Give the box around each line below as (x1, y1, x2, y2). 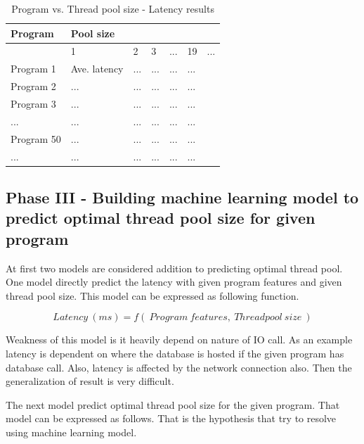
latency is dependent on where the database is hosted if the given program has (6, 345, 344, 360)
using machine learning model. (6, 424, 137, 439)
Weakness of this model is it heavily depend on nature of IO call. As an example (6, 332, 353, 347)
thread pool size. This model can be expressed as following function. (6, 288, 299, 303)
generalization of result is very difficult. (6, 374, 174, 388)
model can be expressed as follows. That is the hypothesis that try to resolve (6, 411, 337, 426)
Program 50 (11, 131, 61, 146)
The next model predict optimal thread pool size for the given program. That (6, 397, 340, 412)
